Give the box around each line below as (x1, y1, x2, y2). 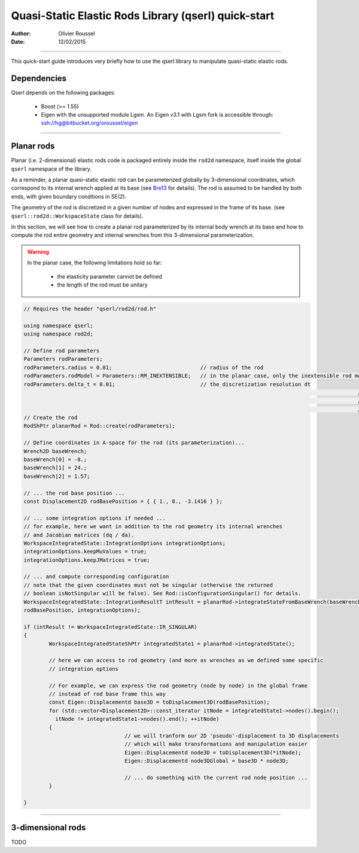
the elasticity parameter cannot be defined (57, 273, 163, 280)
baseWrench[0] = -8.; (23, 456, 87, 463)
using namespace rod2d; (23, 331, 94, 337)
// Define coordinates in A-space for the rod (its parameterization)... (23, 440, 245, 446)
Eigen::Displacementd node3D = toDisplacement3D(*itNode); (124, 749, 302, 756)
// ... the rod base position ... (23, 489, 125, 496)
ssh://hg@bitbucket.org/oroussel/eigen (41, 120, 138, 127)
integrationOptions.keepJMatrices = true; (23, 556, 150, 563)
